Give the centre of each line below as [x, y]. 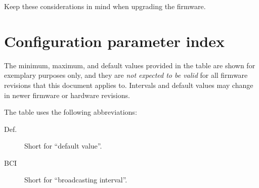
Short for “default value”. [63, 146]
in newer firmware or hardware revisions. [67, 95]
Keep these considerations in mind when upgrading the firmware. [105, 6]
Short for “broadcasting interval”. [76, 180]
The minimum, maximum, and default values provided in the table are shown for [130, 65]
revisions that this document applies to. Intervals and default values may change [129, 85]
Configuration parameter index [115, 41]
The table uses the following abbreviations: [71, 112]
